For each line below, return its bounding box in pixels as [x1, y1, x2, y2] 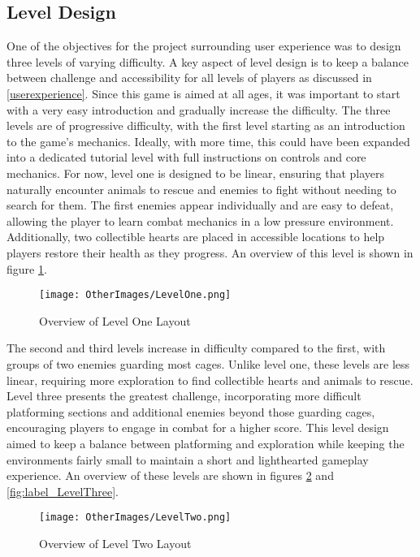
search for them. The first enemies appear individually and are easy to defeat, [6, 196, 394, 214]
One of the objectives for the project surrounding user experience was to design [6, 37, 401, 54]
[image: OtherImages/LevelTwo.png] [39, 512, 232, 524]
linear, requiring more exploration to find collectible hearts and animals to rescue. [6, 371, 414, 388]
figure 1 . [6, 260, 47, 277]
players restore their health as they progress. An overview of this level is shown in [6, 244, 414, 261]
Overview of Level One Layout [39, 312, 191, 329]
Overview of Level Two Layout [39, 534, 192, 551]
